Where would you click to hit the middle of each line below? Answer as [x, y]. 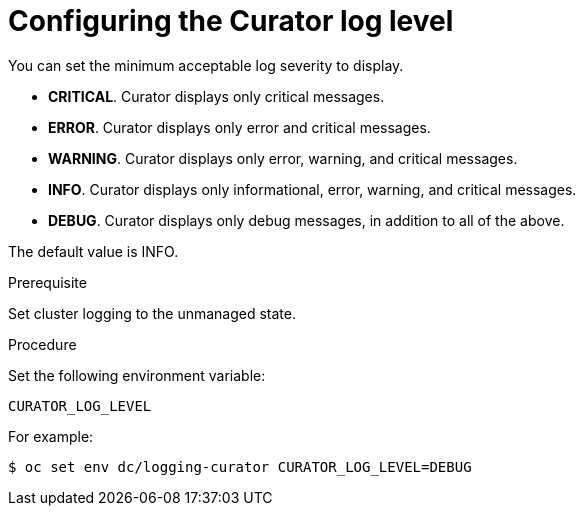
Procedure [42, 344]
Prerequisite [47, 282]
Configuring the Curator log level [231, 21]
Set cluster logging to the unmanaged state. [152, 313]
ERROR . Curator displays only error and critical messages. [239, 127]
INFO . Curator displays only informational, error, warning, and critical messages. [312, 189]
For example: [51, 436]
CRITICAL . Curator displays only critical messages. [216, 96]
